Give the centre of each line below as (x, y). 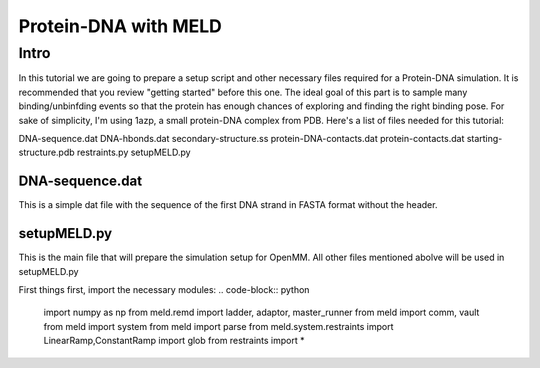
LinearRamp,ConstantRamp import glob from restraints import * (174, 341)
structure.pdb (46, 152)
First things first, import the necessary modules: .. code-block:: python (164, 289)
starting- (484, 138)
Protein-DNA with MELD (120, 26)
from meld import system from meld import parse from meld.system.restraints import (218, 326)
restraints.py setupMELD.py (133, 152)
